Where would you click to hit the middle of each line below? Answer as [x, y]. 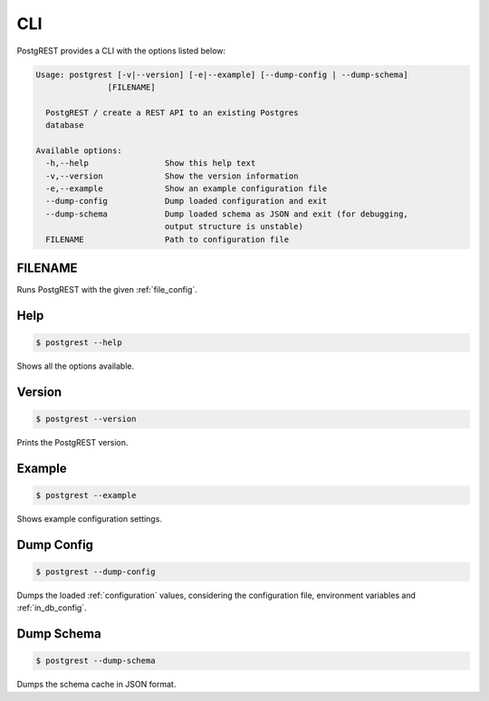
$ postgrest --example [86, 495]
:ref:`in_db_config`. [52, 608]
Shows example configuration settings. [90, 519]
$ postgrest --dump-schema [96, 661]
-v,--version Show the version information [172, 176]
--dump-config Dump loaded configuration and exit [187, 201]
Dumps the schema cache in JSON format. [96, 685]
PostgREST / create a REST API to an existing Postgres [172, 112]
